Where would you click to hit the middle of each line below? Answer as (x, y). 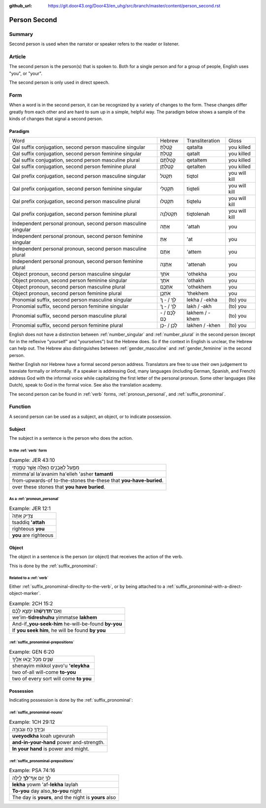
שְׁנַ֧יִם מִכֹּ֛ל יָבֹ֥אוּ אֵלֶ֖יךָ (33, 659)
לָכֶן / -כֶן (169, 325)
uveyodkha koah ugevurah (43, 736)
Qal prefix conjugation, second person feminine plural (74, 214)
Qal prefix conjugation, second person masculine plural (76, 201)
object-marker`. (25, 593)
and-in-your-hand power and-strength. (58, 743)
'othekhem (199, 287)
